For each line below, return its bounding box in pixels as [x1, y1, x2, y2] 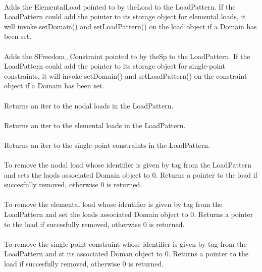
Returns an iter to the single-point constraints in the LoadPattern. [4, 139, 210, 150]
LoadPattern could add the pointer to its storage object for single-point [4, 61, 225, 71]
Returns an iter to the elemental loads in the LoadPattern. [4, 120, 186, 130]
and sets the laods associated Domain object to [4, 169, 150, 180]
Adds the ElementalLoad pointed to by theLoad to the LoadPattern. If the [4, 1, 236, 12]
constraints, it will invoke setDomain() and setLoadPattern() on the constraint [4, 70, 247, 81]
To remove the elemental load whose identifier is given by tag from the [4, 199, 223, 209]
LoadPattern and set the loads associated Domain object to [4, 209, 188, 220]
